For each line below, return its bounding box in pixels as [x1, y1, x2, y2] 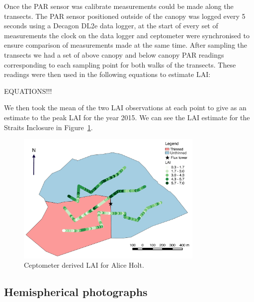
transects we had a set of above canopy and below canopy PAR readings [4, 49, 224, 60]
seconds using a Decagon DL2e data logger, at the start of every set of [4, 20, 218, 31]
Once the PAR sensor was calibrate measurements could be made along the [4, 1, 234, 11]
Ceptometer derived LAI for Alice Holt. [24, 260, 144, 270]
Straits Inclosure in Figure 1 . [4, 122, 93, 132]
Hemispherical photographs [4, 284, 148, 300]
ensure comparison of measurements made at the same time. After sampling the [4, 40, 247, 50]
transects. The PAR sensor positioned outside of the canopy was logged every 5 [4, 10, 246, 21]
